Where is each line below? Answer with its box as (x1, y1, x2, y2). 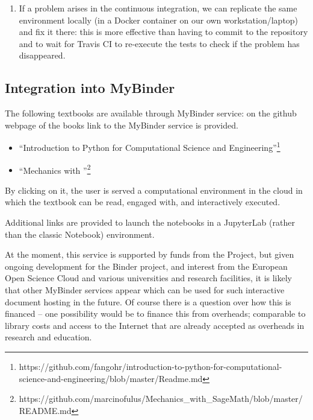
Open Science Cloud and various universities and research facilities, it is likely (5, 272, 293, 284)
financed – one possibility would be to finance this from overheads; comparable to (5, 307, 306, 320)
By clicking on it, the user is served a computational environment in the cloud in (5, 183, 303, 196)
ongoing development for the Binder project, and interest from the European (5, 259, 288, 272)
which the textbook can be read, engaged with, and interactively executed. (5, 196, 280, 208)
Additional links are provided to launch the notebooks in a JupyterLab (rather (5, 216, 295, 229)
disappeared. (19, 49, 66, 62)
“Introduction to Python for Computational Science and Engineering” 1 (19, 139, 280, 154)
